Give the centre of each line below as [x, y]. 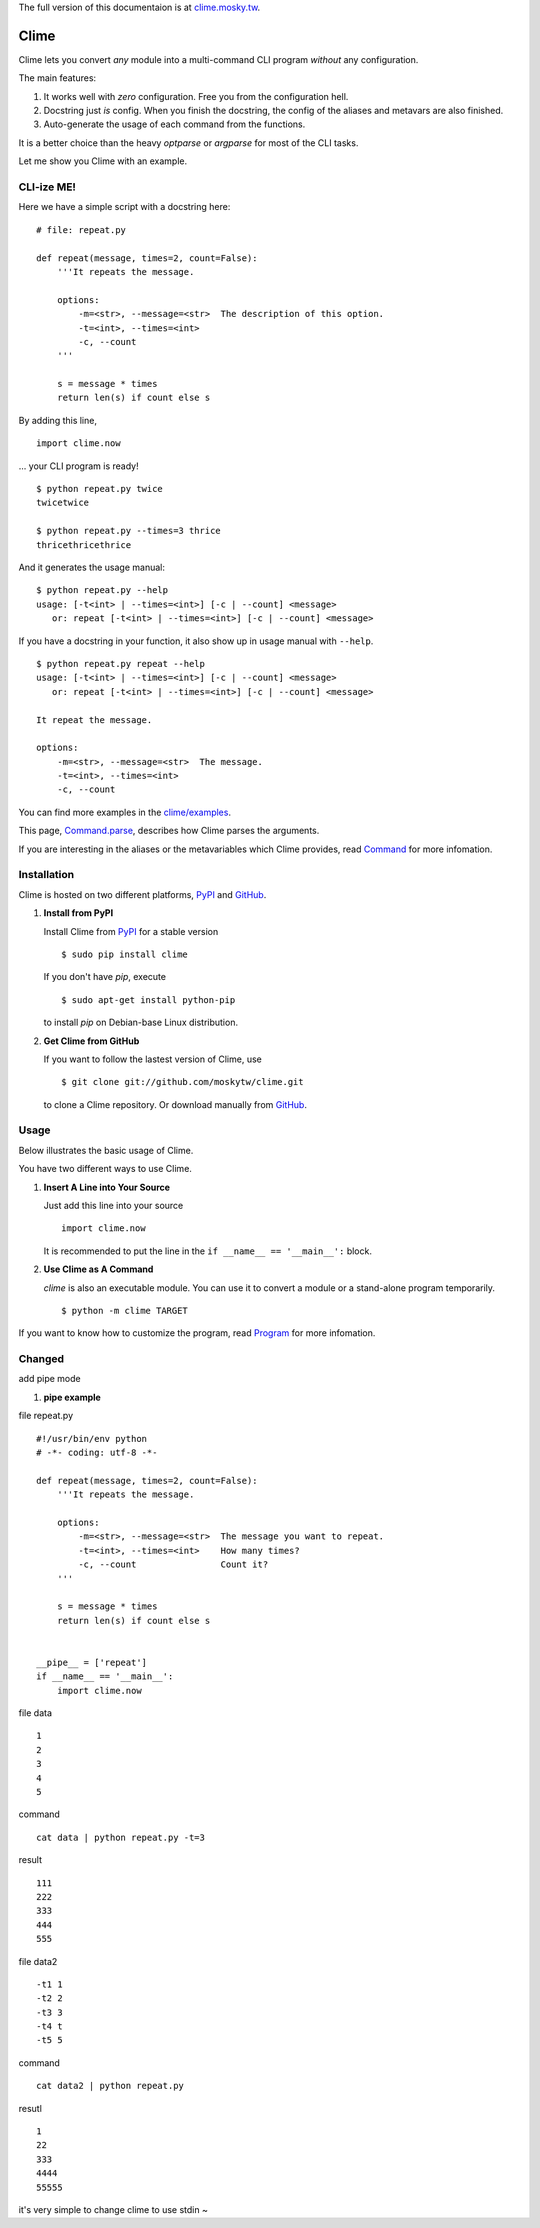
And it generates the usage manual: [91, 567]
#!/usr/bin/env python [92, 1438]
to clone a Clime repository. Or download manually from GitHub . [175, 1104]
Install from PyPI [78, 913]
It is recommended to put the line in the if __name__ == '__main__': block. [207, 1251]
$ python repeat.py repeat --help [120, 663]
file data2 [38, 1961]
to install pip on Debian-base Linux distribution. [141, 1022]
